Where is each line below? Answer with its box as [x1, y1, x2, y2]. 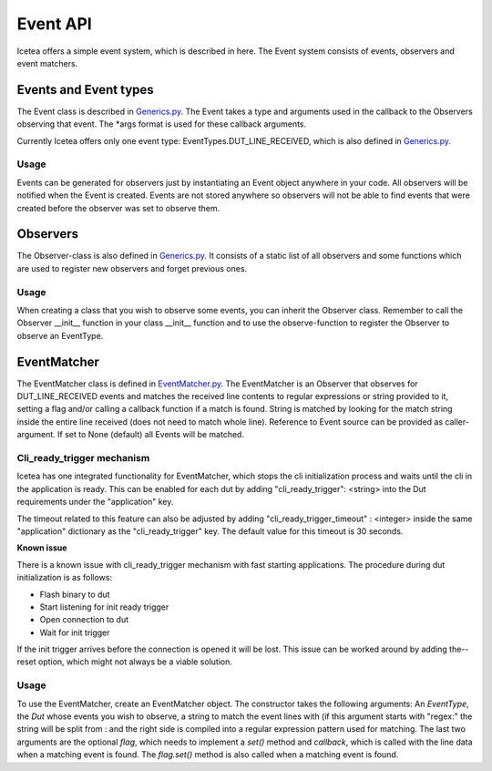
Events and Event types [16, 82, 154, 98]
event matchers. [16, 57, 78, 68]
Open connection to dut [39, 614, 129, 625]
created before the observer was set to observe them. [16, 202, 220, 213]
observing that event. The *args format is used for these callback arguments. [16, 118, 307, 129]
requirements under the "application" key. [16, 497, 174, 508]
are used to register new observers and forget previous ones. [16, 262, 248, 273]
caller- [445, 416, 469, 427]
